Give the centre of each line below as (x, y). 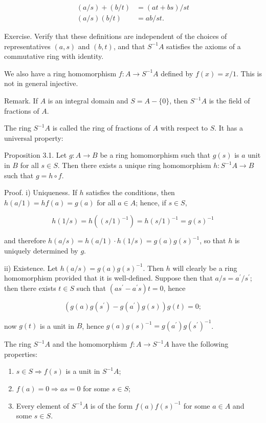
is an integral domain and (88, 101)
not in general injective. (41, 83)
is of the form (112, 405)
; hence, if (151, 202)
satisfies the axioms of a (204, 46)
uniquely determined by (41, 250)
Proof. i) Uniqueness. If (41, 192)
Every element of (43, 405)
